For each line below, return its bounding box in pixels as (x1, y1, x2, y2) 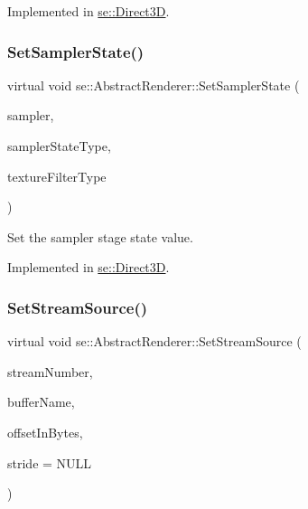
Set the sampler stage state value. (7, 227, 193, 246)
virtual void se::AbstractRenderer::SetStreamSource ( (7, 332, 302, 351)
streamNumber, (7, 362, 93, 381)
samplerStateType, (7, 137, 111, 155)
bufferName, (7, 392, 75, 411)
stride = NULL (7, 453, 92, 472)
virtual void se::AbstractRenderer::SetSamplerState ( (7, 75, 300, 94)
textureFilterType (7, 166, 107, 185)
